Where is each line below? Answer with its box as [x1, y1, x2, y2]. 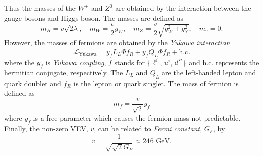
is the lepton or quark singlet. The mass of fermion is [73, 77, 239, 88]
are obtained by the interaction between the [115, 3, 251, 13]
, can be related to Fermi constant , [94, 123, 202, 134]
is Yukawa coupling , [45, 57, 106, 67]
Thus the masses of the [4, 3, 76, 13]
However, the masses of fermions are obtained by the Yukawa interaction [4, 37, 230, 48]
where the [4, 57, 34, 67]
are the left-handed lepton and [162, 67, 256, 77]
